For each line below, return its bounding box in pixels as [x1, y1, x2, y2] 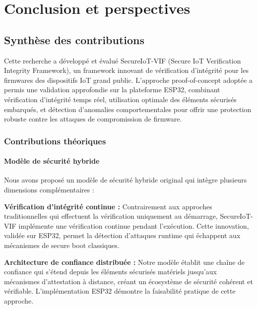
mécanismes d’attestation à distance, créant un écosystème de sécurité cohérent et [4, 276, 253, 286]
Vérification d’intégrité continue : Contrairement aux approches [4, 201, 212, 211]
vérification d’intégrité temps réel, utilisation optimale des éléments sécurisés [4, 94, 237, 104]
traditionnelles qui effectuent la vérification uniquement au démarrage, [4, 211, 218, 221]
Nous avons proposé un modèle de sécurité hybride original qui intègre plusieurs [4, 175, 247, 185]
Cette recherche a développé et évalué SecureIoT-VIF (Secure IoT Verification [4, 55, 241, 65]
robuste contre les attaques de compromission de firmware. [4, 114, 182, 124]
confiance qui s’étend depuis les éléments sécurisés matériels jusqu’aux [4, 266, 217, 277]
